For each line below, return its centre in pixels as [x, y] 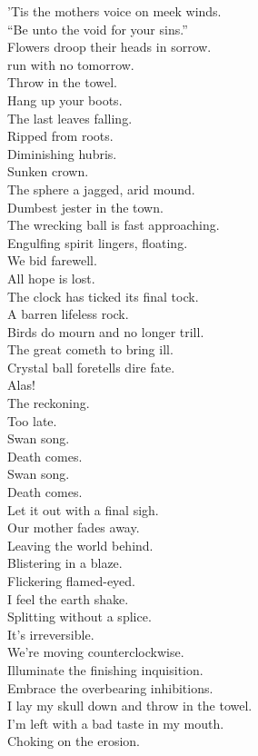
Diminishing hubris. [62, 153]
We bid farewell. [52, 260]
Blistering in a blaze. [65, 563]
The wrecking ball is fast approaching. [114, 225]
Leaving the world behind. [80, 545]
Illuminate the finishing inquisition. [105, 669]
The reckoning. [49, 403]
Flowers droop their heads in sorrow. [109, 47]
